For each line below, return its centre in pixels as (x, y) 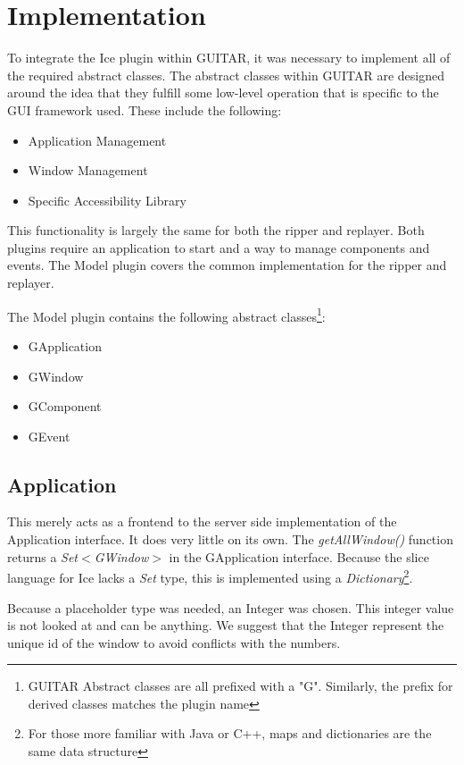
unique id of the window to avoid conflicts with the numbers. (174, 642)
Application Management (97, 140)
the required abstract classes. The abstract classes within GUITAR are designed (226, 75)
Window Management (88, 170)
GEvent (49, 436)
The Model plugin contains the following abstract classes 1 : (166, 315)
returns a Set (43, 556)
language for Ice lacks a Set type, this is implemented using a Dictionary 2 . (210, 576)
